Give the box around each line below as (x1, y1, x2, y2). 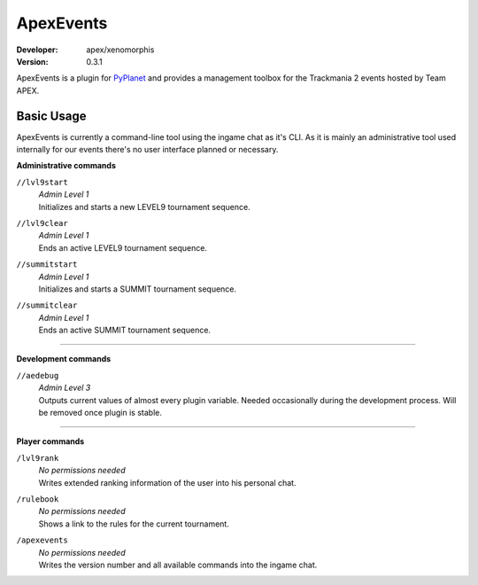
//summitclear (16, 300, 78, 310)
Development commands (16, 354, 112, 364)
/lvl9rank (16, 453, 59, 463)
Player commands (16, 436, 85, 447)
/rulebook (16, 495, 59, 504)
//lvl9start (16, 177, 68, 187)
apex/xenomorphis (86, 44, 155, 55)
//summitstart (16, 260, 78, 269)
